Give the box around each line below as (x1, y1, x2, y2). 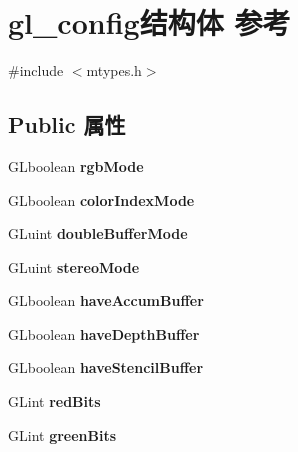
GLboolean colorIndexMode (8, 189, 195, 210)
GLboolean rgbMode (8, 155, 144, 176)
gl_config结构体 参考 (8, 2, 291, 43)
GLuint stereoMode (8, 256, 140, 277)
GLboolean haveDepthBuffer (8, 323, 200, 344)
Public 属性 (8, 109, 126, 140)
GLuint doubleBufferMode (8, 223, 188, 244)
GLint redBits (8, 391, 101, 412)
